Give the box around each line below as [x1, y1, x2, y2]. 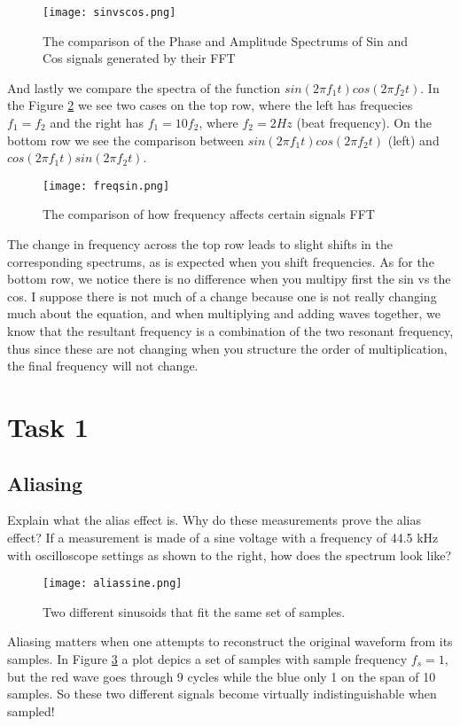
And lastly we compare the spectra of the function [7, 78, 281, 97]
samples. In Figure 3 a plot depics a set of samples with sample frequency [7, 650, 408, 668]
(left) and [387, 130, 440, 149]
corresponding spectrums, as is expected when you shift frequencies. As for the [7, 252, 434, 270]
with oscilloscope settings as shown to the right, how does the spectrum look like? [7, 545, 452, 564]
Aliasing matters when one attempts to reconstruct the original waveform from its [7, 632, 453, 651]
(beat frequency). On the [296, 113, 432, 132]
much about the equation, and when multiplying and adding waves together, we [7, 304, 441, 323]
